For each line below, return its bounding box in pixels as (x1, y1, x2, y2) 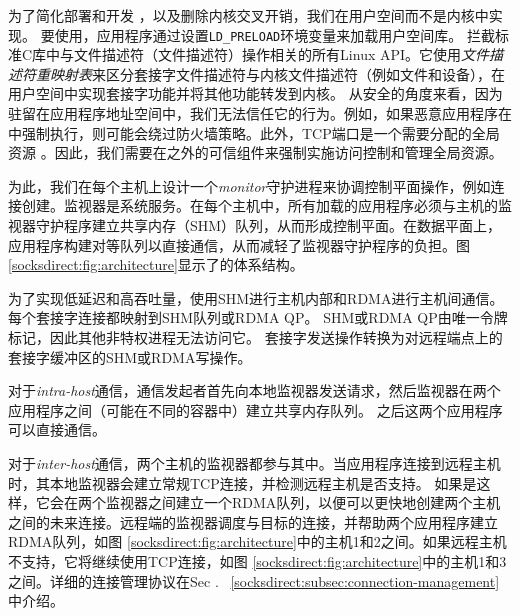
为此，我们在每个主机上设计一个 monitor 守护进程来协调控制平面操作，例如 (8, 175, 491, 196)
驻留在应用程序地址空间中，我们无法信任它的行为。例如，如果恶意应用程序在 (8, 103, 512, 124)
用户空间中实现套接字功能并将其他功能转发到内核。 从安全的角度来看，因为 (8, 83, 503, 104)
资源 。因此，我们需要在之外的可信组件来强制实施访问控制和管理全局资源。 (8, 142, 503, 163)
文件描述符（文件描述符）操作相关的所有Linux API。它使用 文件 (74, 44, 490, 65)
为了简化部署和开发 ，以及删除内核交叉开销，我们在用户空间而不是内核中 (8, 5, 489, 25)
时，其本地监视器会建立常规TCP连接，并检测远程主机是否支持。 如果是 (8, 472, 477, 493)
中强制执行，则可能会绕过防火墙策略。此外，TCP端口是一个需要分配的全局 (8, 122, 500, 143)
